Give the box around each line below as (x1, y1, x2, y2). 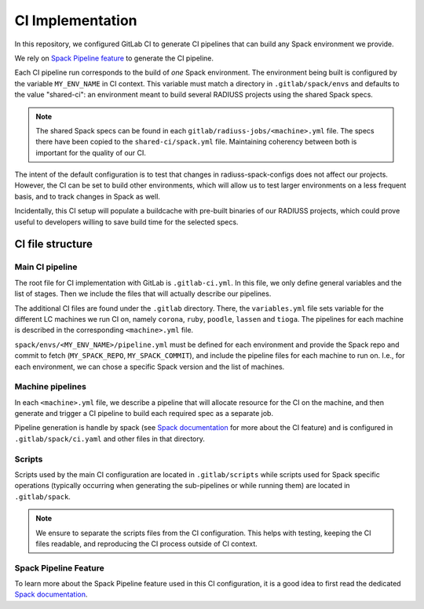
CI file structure (14, 238, 93, 251)
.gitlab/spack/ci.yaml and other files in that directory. (14, 434, 206, 443)
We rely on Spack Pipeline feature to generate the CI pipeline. (14, 53, 214, 63)
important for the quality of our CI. (35, 148, 147, 157)
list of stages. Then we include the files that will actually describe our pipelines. (14, 289, 272, 298)
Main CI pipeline (14, 261, 78, 272)
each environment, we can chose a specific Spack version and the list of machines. (14, 362, 285, 371)
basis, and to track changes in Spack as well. (14, 191, 161, 201)
